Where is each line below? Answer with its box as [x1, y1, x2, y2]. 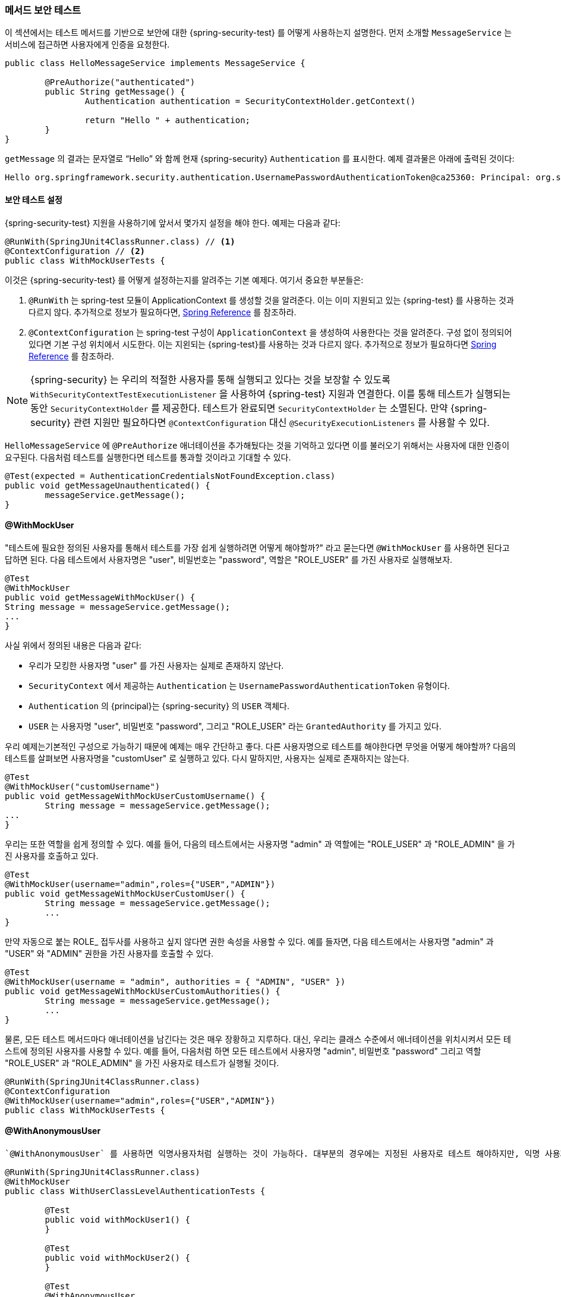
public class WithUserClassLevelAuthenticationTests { [5, 1186, 266, 1196]
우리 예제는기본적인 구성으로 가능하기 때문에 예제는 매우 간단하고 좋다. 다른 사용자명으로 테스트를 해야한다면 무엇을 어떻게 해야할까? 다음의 [5, 741, 516, 751]
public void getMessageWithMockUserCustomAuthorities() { [5, 986, 280, 996]
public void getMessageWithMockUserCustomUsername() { [5, 791, 266, 801]
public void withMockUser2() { [45, 1253, 190, 1263]
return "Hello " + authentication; [84, 115, 251, 126]
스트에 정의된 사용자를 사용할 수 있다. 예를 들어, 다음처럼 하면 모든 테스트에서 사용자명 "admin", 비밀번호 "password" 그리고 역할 [5, 1045, 481, 1056]
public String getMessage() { [45, 87, 185, 97]
